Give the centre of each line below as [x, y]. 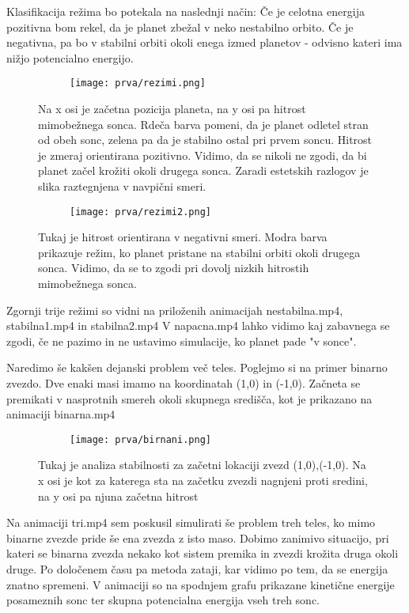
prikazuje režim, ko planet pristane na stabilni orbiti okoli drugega [199, 252]
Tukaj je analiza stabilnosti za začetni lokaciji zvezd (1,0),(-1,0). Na [202, 465]
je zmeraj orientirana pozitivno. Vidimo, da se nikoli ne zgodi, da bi [203, 155]
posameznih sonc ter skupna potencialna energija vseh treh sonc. [163, 600]
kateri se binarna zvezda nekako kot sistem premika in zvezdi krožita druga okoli [203, 553]
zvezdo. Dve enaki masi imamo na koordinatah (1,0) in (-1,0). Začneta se [184, 383]
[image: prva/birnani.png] [140, 439]
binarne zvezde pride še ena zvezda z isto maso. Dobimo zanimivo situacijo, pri [198, 537]
